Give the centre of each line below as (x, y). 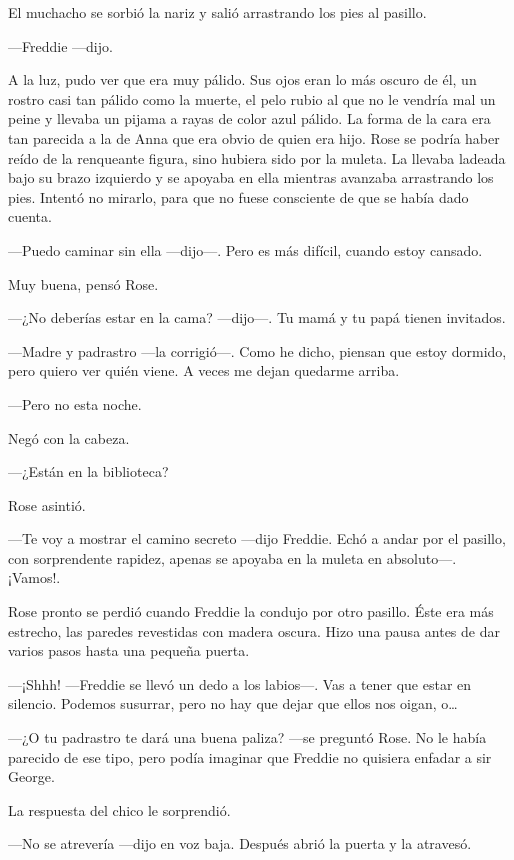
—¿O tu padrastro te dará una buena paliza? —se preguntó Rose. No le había (247, 737)
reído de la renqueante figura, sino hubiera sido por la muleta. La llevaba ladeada (257, 157)
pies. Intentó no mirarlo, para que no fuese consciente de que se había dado (238, 196)
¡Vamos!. (34, 577)
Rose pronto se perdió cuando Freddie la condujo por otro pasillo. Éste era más (251, 611)
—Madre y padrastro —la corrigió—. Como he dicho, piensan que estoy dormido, (257, 350)
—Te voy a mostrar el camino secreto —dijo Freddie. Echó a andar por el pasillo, (257, 538)
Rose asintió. (47, 504)
